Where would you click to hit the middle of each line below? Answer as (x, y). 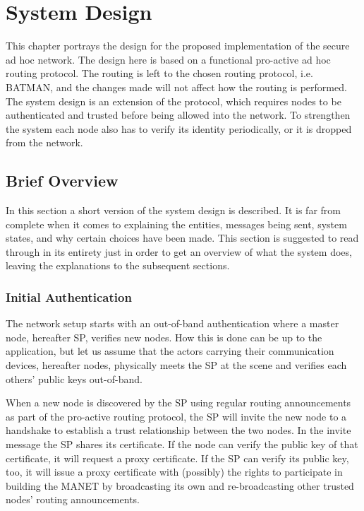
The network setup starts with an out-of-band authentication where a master (172, 323)
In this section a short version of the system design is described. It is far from (173, 210)
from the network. (44, 142)
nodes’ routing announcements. (73, 499)
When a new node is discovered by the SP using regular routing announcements (178, 403)
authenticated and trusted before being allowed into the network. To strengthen (178, 115)
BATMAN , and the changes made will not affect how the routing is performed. (176, 87)
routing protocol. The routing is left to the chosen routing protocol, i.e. (159, 73)
